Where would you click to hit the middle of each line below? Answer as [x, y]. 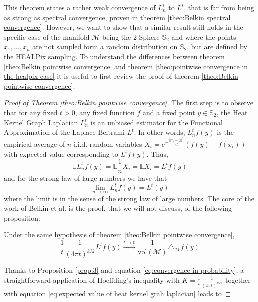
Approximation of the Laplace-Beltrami [64, 132]
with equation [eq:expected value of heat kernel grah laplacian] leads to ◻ [118, 293]
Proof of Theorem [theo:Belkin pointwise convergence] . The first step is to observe [129, 103]
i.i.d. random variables [108, 144]
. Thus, [157, 153]
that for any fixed [31, 112]
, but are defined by [217, 47]
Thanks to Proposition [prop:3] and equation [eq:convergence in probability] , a [124, 270]
